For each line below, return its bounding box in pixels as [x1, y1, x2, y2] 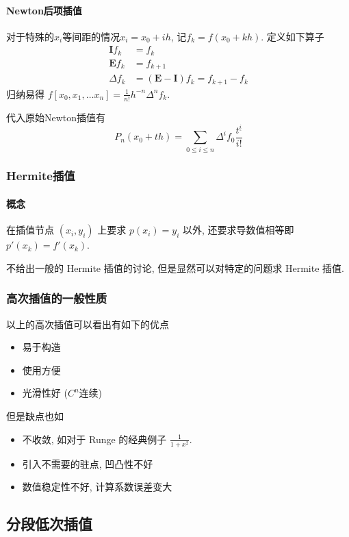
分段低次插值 [6, 513, 92, 534]
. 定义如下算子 [261, 29, 324, 43]
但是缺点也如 [6, 408, 64, 423]
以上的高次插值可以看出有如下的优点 [6, 316, 169, 331]
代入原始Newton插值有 [6, 110, 106, 124]
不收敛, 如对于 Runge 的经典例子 [22, 432, 167, 446]
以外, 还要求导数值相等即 [183, 223, 294, 237]
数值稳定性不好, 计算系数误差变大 [22, 479, 172, 494]
